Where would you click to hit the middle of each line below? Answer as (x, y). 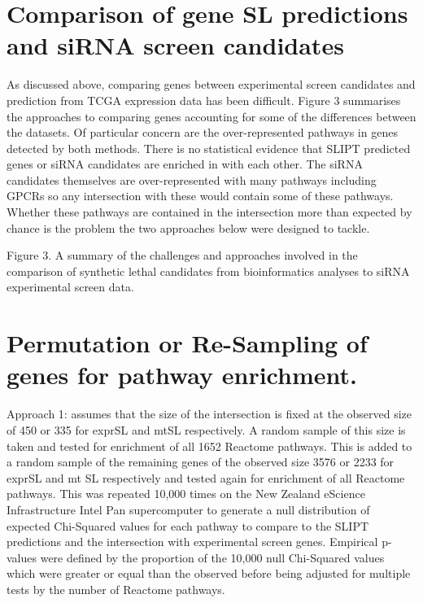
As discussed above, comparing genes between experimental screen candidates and (211, 84)
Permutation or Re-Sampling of (187, 343)
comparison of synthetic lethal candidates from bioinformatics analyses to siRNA (208, 271)
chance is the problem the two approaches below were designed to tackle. (188, 227)
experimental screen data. (70, 287)
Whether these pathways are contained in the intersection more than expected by (209, 212)
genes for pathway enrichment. (182, 375)
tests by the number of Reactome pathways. (116, 589)
